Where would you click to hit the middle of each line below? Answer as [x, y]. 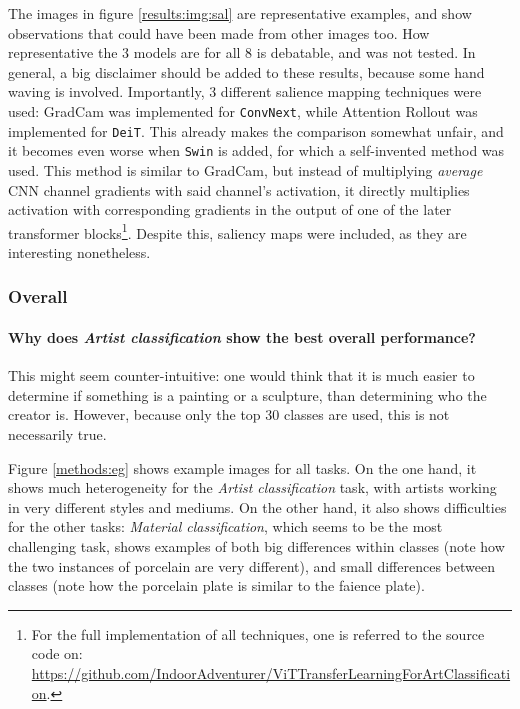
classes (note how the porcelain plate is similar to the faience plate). [216, 585]
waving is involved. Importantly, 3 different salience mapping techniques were [245, 91]
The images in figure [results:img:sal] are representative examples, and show [240, 13]
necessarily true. [57, 433]
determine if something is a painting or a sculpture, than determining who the [247, 394]
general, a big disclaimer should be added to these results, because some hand [246, 71]
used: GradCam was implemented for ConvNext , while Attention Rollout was [243, 110]
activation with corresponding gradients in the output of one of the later [230, 209]
